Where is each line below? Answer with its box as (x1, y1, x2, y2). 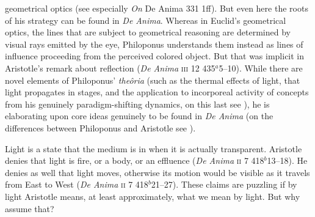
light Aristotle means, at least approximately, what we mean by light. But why (5, 189, 300, 202)
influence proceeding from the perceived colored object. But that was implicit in (5, 50, 305, 62)
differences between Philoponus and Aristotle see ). (5, 121, 196, 134)
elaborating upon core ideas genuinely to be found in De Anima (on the (5, 109, 273, 122)
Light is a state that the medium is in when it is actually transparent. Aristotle (5, 142, 302, 155)
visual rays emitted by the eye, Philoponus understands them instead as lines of (5, 37, 303, 50)
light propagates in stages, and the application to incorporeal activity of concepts (5, 86, 309, 98)
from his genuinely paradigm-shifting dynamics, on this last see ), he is (5, 97, 270, 110)
